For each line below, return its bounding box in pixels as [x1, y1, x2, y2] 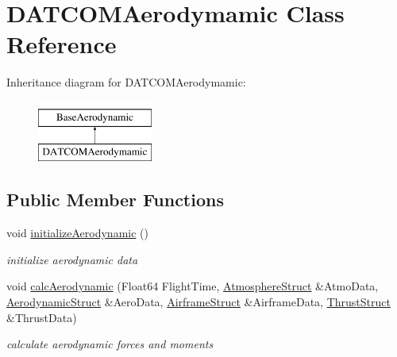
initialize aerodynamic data [6, 251, 138, 267]
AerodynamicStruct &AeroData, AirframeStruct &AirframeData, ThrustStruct [6, 294, 391, 310]
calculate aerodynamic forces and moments [6, 336, 214, 352]
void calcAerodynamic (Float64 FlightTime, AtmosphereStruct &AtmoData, [6, 278, 379, 294]
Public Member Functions [6, 187, 224, 212]
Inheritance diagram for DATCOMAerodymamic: [6, 74, 246, 90]
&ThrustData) [6, 309, 77, 325]
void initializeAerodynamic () [6, 225, 148, 241]
